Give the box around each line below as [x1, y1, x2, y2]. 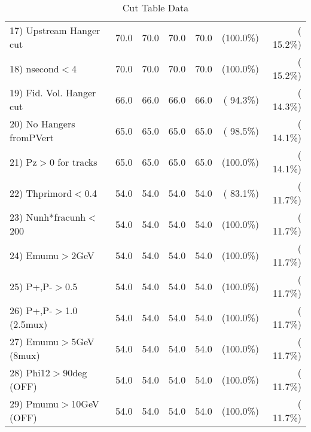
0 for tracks [49, 154, 97, 169]
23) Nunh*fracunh [10, 210, 86, 224]
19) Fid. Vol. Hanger [10, 86, 96, 99]
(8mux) [10, 348, 40, 362]
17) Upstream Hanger [10, 23, 100, 37]
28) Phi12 [10, 366, 50, 379]
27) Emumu [10, 334, 59, 348]
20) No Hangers [10, 117, 75, 130]
